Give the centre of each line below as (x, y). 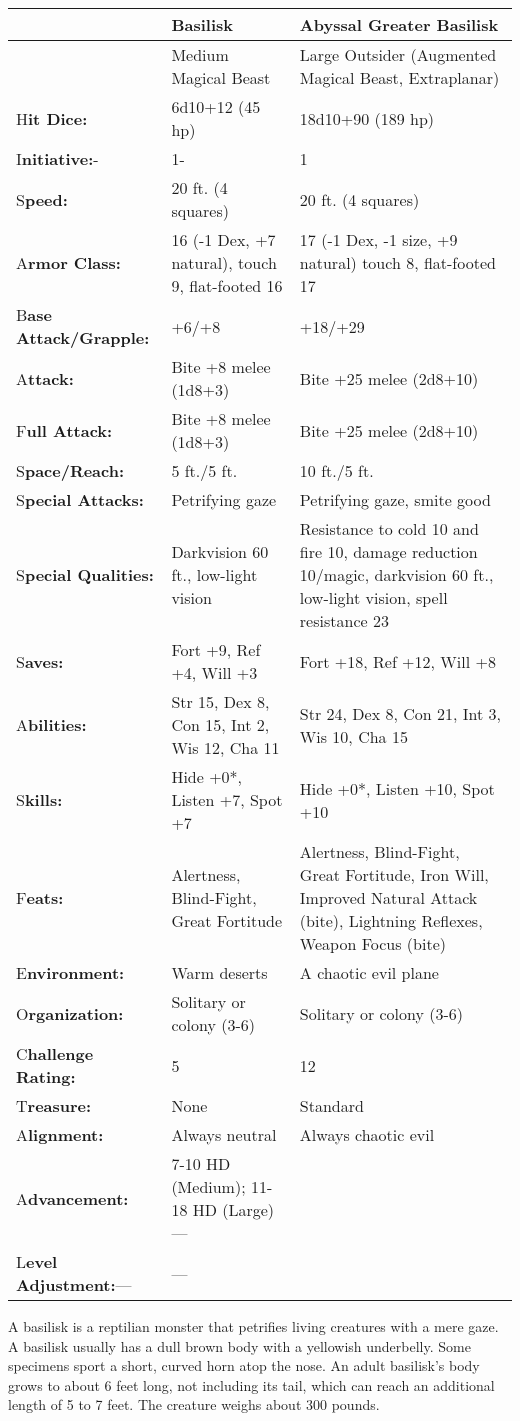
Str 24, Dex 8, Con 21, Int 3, (400, 713)
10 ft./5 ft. (336, 470)
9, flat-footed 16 (227, 285)
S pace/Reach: (70, 470)
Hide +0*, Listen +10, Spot (397, 788)
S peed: (42, 199)
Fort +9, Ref (216, 649)
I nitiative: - (57, 158)
